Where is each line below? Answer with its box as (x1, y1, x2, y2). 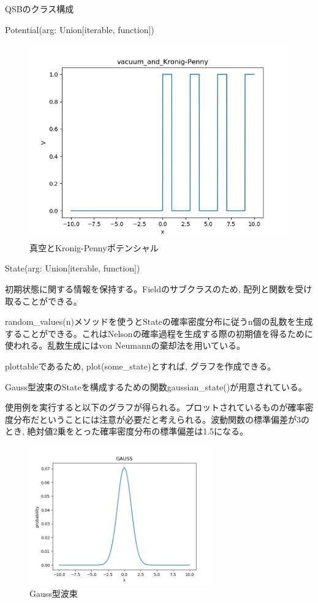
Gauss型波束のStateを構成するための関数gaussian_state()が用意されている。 (5, 380, 307, 393)
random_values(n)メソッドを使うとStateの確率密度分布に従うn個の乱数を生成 (5, 315, 313, 328)
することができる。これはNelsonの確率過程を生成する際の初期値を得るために (5, 327, 313, 339)
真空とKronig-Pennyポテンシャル (29, 241, 159, 254)
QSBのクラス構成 (5, 2, 74, 15)
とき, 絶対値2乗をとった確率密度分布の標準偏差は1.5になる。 (5, 425, 249, 438)
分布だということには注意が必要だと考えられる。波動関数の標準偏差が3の (13, 412, 309, 425)
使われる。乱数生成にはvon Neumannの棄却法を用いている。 (5, 339, 246, 352)
